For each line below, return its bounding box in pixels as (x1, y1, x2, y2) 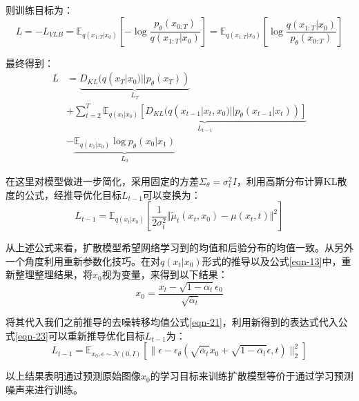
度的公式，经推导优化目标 (6, 187, 122, 202)
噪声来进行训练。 (6, 382, 83, 397)
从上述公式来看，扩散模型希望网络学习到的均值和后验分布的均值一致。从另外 (6, 240, 353, 255)
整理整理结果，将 (14, 267, 93, 282)
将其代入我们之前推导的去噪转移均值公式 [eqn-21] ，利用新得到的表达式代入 (6, 315, 338, 329)
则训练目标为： (6, 3, 73, 17)
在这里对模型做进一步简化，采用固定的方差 (6, 173, 199, 188)
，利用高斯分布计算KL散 (236, 173, 347, 188)
